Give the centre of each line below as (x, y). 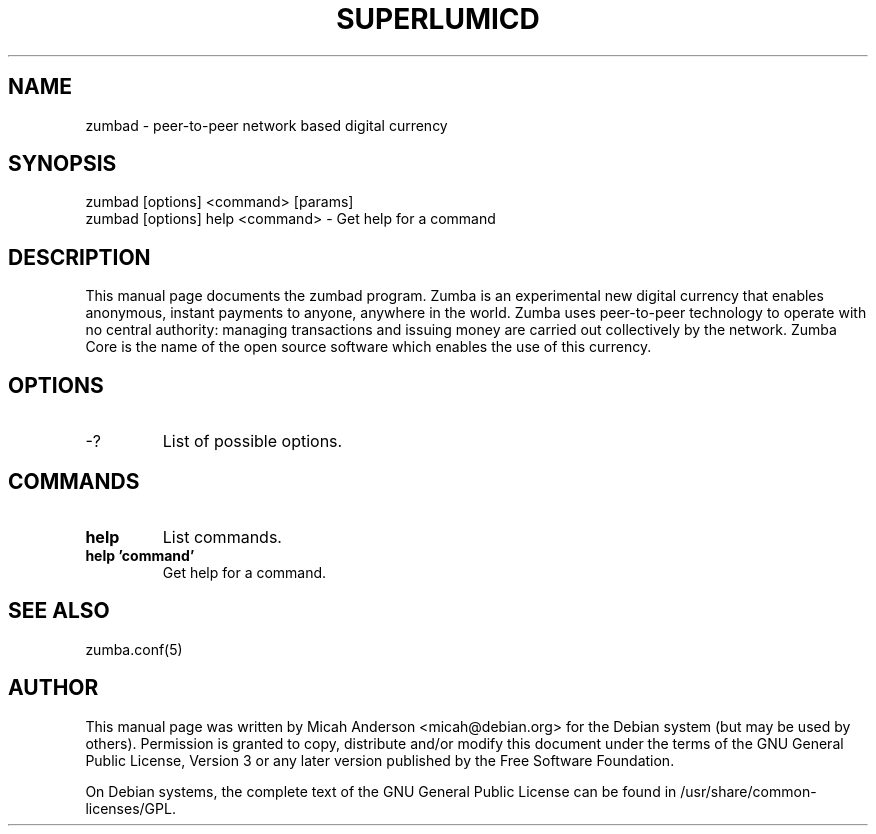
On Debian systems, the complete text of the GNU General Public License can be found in (381, 791)
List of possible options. (252, 441)
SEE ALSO (59, 611)
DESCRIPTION (79, 257)
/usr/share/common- (748, 791)
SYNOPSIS (62, 164)
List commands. (222, 536)
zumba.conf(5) (134, 649)
